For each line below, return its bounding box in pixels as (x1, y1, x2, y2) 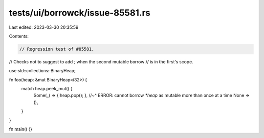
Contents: (9, 33, 29, 39)
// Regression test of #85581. (19, 46, 95, 52)
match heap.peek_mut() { (21, 86, 73, 92)
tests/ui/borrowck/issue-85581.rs (9, 7, 151, 18)
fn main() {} (9, 126, 33, 132)
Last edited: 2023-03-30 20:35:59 (9, 24, 79, 30)
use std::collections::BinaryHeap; (9, 68, 76, 74)
